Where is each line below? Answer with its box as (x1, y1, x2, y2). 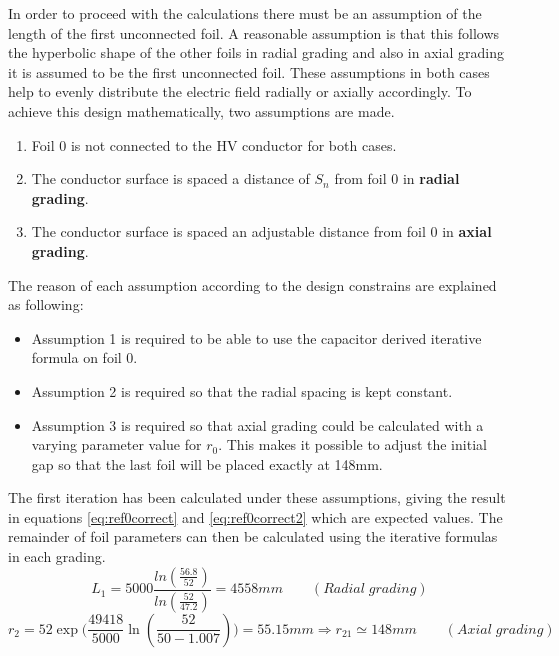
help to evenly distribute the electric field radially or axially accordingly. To (8, 81, 472, 102)
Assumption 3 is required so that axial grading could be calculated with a (31, 414, 484, 435)
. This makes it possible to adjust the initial (218, 434, 487, 455)
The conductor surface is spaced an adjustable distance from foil (31, 221, 426, 242)
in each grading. (8, 546, 106, 567)
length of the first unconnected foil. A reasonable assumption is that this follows (8, 22, 500, 43)
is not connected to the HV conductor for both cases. (70, 134, 397, 155)
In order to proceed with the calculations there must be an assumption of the (8, 3, 482, 23)
